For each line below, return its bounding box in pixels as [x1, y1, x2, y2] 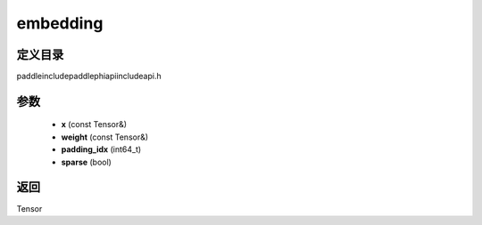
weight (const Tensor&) [61, 132, 149, 142]
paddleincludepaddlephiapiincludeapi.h [16, 71, 162, 82]
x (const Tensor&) [61, 119, 128, 130]
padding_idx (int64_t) [61, 144, 142, 155]
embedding [16, 13, 104, 33]
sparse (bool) [61, 157, 112, 167]
